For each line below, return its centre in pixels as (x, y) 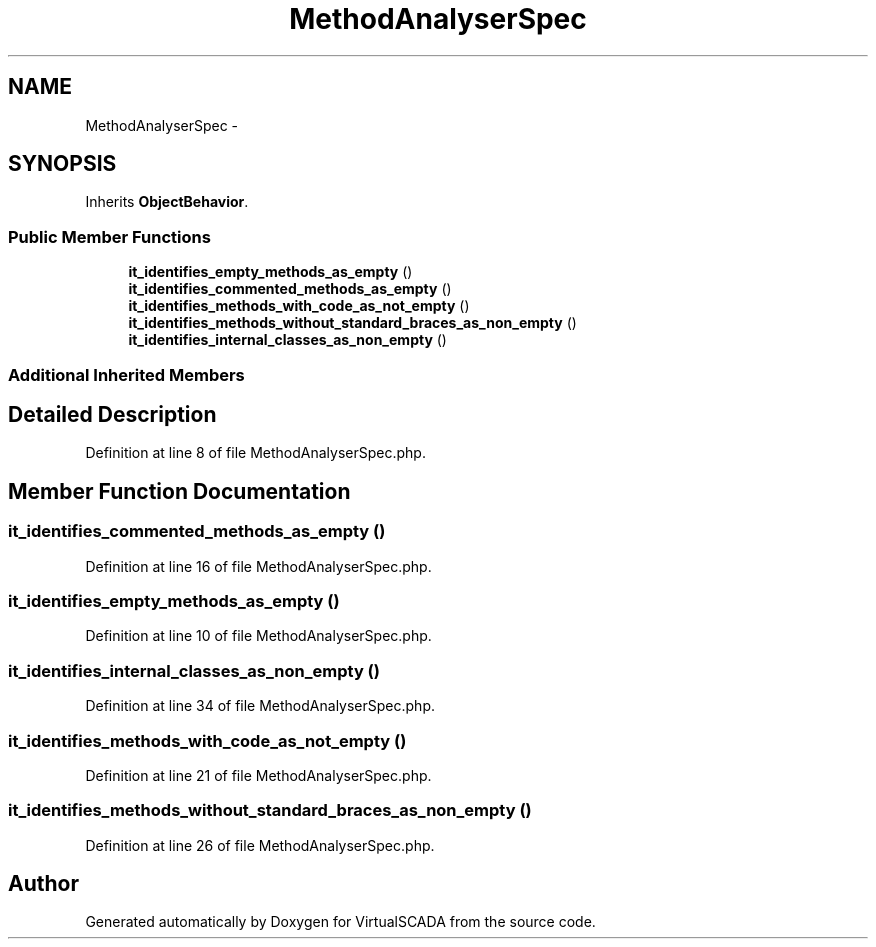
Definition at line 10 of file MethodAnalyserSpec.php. (258, 636)
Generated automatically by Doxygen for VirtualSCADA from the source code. (340, 922)
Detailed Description (112, 414)
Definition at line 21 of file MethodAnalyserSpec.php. (258, 775)
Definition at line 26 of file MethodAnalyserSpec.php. (260, 845)
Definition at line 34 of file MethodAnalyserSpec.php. (260, 706)
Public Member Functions (109, 236)
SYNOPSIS (62, 164)
